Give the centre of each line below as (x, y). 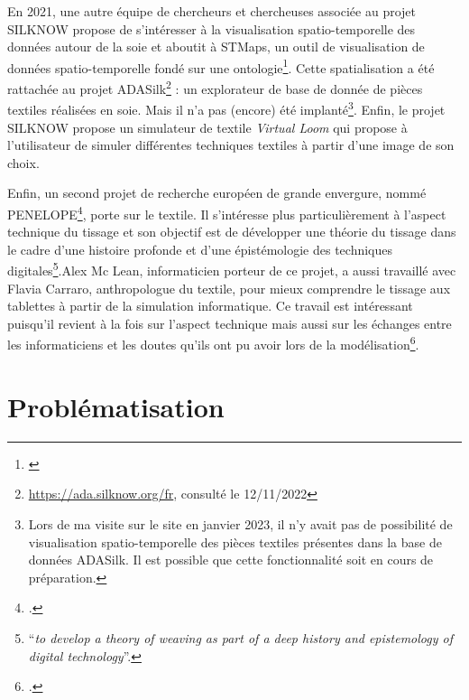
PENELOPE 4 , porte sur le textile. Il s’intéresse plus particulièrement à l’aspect (227, 212)
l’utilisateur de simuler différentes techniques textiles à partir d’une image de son (231, 145)
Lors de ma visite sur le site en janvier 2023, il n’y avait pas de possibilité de (240, 523)
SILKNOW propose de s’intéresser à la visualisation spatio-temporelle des (212, 28)
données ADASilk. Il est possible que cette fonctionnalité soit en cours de (231, 560)
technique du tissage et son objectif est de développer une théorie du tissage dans (232, 232)
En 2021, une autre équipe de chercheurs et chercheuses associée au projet (212, 11)
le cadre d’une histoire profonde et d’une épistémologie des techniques (200, 249)
